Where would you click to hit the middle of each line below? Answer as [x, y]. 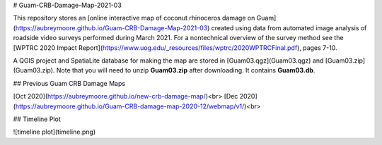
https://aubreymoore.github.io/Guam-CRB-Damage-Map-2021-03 [111, 27]
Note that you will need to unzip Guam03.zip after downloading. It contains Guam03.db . [186, 70]
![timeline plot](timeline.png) [54, 132]
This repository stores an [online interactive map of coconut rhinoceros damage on [134, 18]
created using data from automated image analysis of [289, 27]
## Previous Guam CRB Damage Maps [69, 83]
